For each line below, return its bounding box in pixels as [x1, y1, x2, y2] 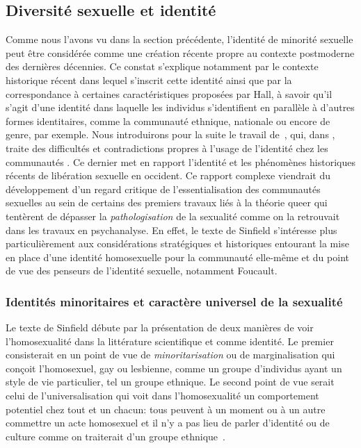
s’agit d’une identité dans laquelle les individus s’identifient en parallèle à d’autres [6, 100, 355, 115]
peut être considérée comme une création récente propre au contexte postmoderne [6, 45, 355, 60]
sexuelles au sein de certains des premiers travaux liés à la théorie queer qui [6, 195, 328, 210]
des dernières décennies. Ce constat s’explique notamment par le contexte [6, 59, 319, 74]
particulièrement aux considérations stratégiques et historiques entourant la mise [6, 236, 349, 251]
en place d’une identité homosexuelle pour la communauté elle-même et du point [6, 249, 349, 264]
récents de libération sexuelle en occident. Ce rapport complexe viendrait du [6, 168, 331, 183]
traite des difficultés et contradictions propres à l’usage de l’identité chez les [6, 140, 328, 155]
